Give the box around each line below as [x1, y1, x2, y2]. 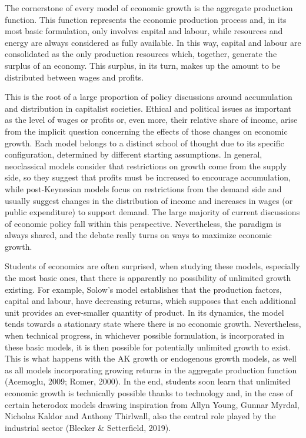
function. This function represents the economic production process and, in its [5, 13, 287, 25]
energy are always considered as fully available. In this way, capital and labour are [5, 36, 301, 48]
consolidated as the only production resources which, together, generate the [5, 48, 277, 60]
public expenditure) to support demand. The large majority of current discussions [5, 206, 300, 218]
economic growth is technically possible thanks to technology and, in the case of [5, 387, 293, 399]
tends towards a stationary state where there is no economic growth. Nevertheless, [5, 317, 301, 330]
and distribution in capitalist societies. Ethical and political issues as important [5, 102, 292, 114]
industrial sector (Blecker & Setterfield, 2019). [5, 421, 171, 433]
